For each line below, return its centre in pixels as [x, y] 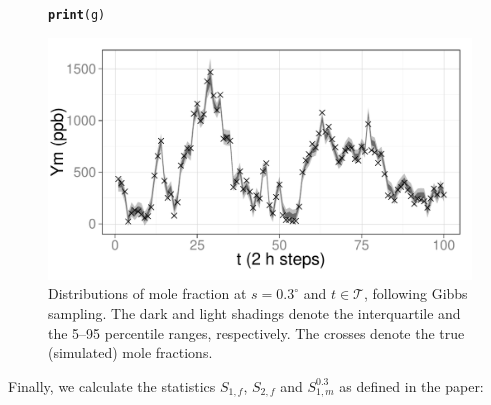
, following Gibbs [415, 293]
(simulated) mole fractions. [130, 352]
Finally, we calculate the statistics [112, 385]
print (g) [77, 15]
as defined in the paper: [411, 385]
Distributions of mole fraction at [147, 293]
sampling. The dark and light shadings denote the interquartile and [254, 313]
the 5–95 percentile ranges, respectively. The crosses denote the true [256, 332]
